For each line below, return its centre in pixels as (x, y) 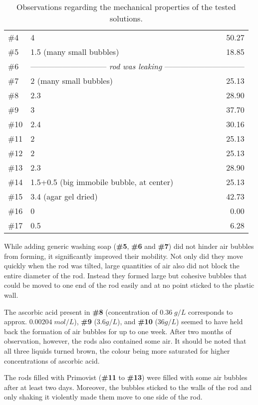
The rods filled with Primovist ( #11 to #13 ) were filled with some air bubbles (126, 377)
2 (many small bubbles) (72, 81)
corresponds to (210, 311)
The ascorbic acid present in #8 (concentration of (81, 311)
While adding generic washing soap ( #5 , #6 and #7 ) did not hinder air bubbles (129, 246)
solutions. (126, 18)
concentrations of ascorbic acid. (52, 360)
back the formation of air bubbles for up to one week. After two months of (118, 331)
